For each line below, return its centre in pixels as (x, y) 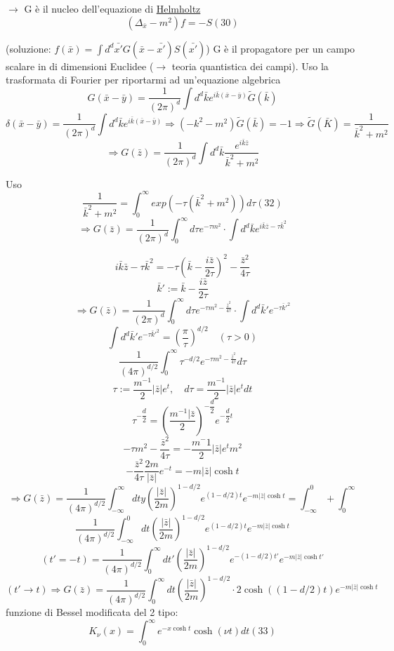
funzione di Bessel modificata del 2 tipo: (92, 612)
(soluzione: (28, 48)
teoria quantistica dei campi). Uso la (250, 66)
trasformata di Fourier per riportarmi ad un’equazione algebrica (143, 80)
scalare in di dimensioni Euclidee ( (80, 66)
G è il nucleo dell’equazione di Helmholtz (112, 8)
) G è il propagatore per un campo (281, 48)
